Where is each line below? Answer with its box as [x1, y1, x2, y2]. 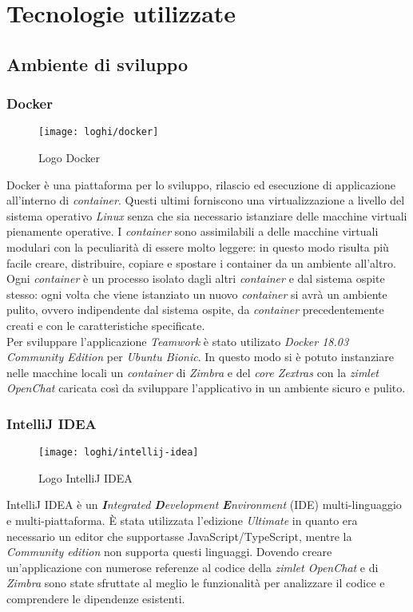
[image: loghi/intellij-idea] [38, 447, 199, 459]
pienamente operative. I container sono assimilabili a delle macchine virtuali [6, 223, 379, 240]
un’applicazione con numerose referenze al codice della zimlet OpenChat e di [6, 558, 379, 575]
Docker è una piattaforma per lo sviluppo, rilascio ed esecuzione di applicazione [6, 176, 396, 193]
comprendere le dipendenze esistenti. [6, 590, 185, 606]
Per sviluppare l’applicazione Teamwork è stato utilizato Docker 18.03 [6, 332, 349, 349]
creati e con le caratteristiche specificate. [6, 316, 205, 333]
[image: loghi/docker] [38, 126, 159, 138]
